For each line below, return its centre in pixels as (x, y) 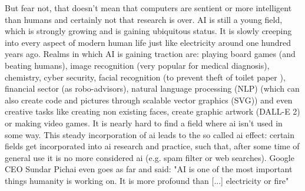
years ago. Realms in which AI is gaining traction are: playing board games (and (150, 54)
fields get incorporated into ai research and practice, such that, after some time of (152, 146)
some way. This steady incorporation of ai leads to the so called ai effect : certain (150, 134)
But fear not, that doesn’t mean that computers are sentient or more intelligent (148, 8)
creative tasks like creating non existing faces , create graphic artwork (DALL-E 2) (152, 111)
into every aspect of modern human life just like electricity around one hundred (148, 42)
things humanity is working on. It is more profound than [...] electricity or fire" (147, 180)
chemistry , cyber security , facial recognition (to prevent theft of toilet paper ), (145, 77)
